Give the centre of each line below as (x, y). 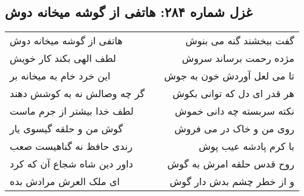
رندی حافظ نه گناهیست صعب (71, 146)
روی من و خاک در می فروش (234, 129)
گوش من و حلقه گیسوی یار (66, 129)
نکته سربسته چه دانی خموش (234, 111)
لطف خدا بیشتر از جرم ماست (72, 111)
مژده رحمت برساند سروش (238, 58)
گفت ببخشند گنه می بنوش (240, 41)
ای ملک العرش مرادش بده (65, 181)
